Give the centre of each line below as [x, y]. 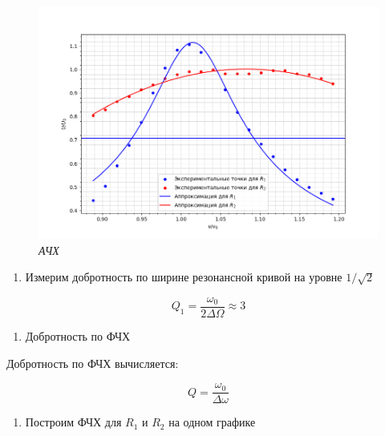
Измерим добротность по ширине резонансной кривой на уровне [184, 277]
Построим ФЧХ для [73, 422]
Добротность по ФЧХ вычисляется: [93, 363]
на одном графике [212, 422]
